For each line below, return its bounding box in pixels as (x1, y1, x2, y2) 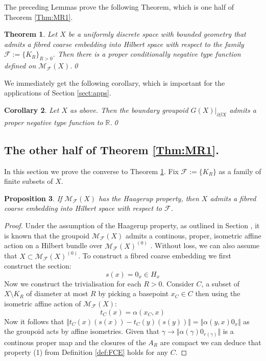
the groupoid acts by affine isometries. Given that (4, 326, 160, 336)
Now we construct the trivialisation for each (4, 278, 141, 288)
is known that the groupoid (4, 230, 89, 240)
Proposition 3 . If (4, 192, 62, 203)
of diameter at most (26, 288, 88, 299)
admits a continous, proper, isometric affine (126, 230, 261, 240)
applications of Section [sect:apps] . (4, 87, 111, 98)
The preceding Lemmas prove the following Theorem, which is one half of (4, 2, 234, 12)
